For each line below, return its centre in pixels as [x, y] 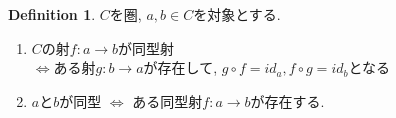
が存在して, [180, 67]
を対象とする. [237, 14]
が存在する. [287, 100]
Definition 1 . [52, 14]
